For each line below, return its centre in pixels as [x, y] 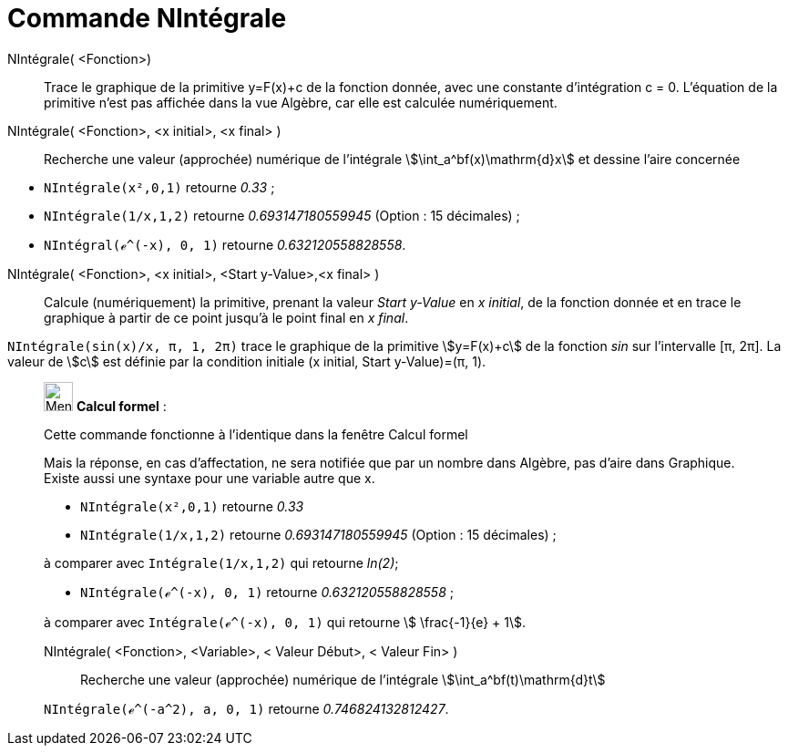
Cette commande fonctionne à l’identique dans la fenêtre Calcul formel [256, 434]
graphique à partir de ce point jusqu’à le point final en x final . [226, 317]
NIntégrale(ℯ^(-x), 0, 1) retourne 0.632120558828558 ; [267, 592]
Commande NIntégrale [147, 18]
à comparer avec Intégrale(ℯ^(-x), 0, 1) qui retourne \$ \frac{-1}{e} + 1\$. [285, 622]
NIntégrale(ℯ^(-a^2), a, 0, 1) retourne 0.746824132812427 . [246, 708]
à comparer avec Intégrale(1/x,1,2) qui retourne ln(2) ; [221, 562]
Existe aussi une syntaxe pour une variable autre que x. [210, 478]
